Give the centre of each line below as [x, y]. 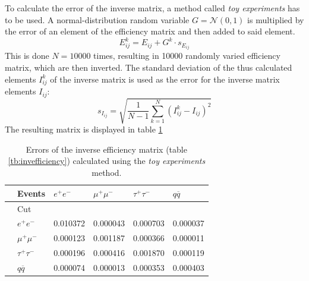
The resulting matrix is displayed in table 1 [84, 129]
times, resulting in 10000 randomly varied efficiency [187, 56]
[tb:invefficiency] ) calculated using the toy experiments [107, 161]
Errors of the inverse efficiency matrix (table [106, 149]
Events [31, 193]
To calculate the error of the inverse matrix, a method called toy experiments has [152, 8]
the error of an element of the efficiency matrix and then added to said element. [150, 31]
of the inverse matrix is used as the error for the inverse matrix [165, 79]
